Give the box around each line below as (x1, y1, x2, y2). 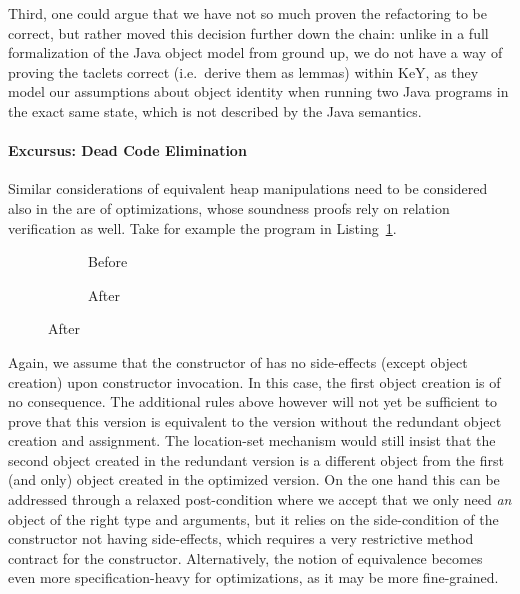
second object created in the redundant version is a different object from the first (8, 449, 504, 470)
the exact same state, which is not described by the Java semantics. (8, 100, 422, 121)
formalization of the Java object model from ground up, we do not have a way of (8, 42, 503, 63)
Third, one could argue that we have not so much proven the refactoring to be (8, 3, 487, 23)
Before (88, 251, 128, 272)
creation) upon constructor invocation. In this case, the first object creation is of (8, 371, 501, 392)
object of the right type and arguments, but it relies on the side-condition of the (8, 508, 499, 529)
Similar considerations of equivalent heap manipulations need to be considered (8, 178, 488, 199)
